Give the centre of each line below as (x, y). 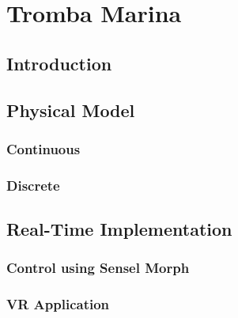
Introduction (59, 63)
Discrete (33, 185)
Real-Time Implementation (119, 229)
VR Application (58, 304)
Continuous (43, 148)
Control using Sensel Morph (98, 268)
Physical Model (71, 110)
